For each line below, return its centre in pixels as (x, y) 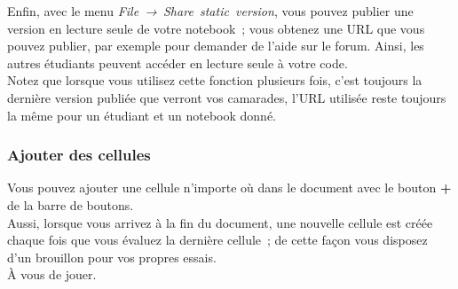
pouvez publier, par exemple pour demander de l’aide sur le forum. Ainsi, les (216, 46)
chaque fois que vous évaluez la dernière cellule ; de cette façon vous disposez (217, 240)
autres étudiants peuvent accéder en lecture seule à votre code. (178, 62)
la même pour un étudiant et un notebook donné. (142, 115)
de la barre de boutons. (71, 204)
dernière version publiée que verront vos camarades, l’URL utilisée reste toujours (227, 97)
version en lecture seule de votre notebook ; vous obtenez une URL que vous (216, 28)
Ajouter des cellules (79, 155)
